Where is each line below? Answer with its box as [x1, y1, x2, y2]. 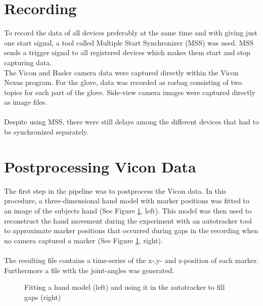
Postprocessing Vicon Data [4, 156, 196, 177]
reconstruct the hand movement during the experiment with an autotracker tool [4, 215, 252, 226]
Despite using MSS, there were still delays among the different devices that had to [4, 116, 259, 127]
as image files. [4, 97, 47, 107]
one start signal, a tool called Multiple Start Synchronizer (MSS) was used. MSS [4, 37, 254, 48]
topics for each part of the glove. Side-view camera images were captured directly [4, 86, 255, 97]
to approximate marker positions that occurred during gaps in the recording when [4, 225, 258, 236]
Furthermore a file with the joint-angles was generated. [4, 265, 174, 275]
